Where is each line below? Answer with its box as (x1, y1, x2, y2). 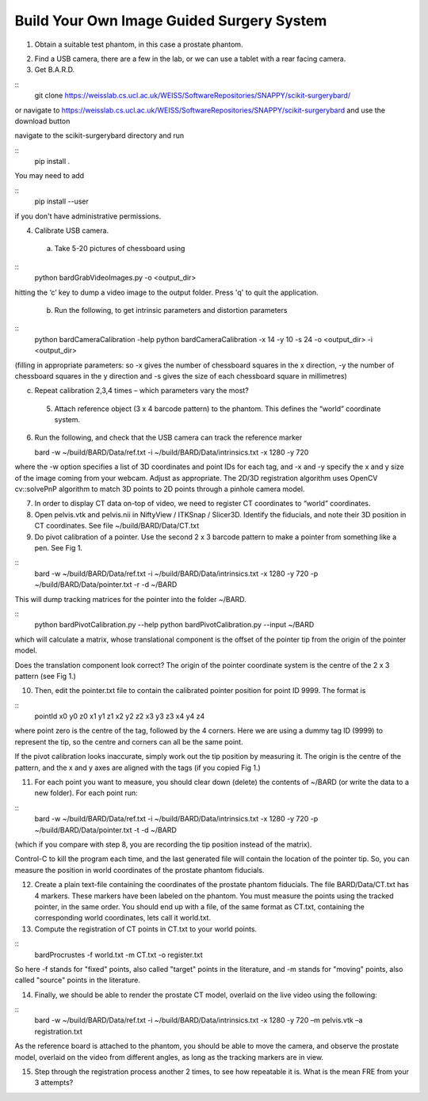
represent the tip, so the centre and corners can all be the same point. (14, 737, 243, 746)
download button (14, 116, 71, 126)
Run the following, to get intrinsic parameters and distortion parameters (54, 305, 288, 314)
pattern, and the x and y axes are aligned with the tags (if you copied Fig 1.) (14, 763, 261, 772)
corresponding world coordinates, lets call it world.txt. (34, 913, 212, 923)
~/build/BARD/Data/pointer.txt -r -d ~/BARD (34, 580, 178, 589)
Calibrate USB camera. (34, 226, 109, 235)
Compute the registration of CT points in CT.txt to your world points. (34, 924, 258, 934)
